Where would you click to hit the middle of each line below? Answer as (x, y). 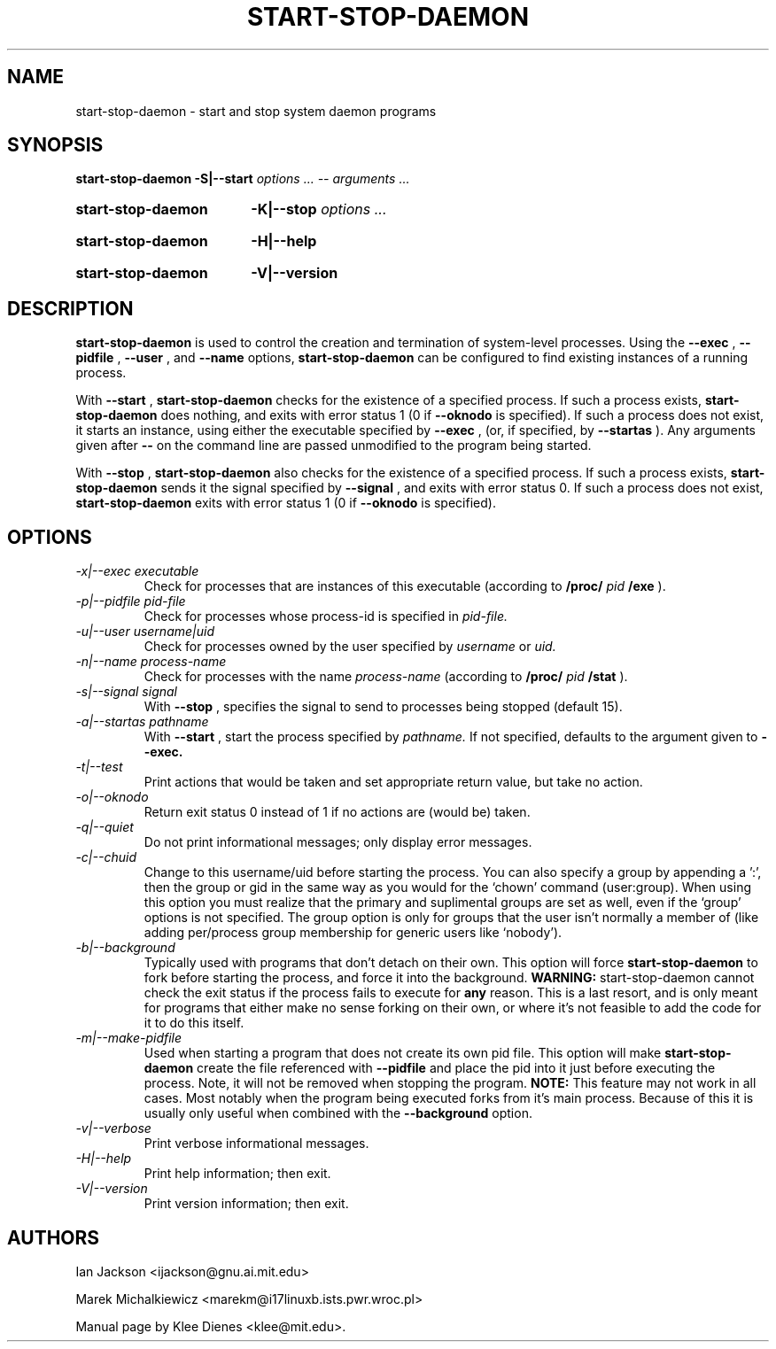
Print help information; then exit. (237, 1174)
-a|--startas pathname (142, 722)
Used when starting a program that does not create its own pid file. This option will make (403, 1053)
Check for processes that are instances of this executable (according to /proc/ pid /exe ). (405, 586)
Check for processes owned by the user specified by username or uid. (350, 647)
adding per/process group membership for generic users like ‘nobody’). (353, 933)
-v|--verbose (113, 1128)
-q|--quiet (105, 827)
